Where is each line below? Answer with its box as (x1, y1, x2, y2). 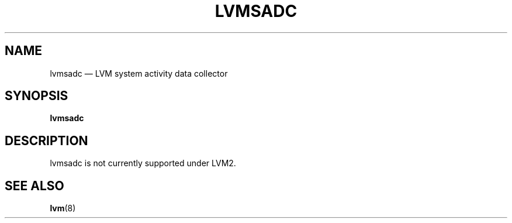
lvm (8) (50, 203, 76, 214)
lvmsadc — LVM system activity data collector (50, 68, 228, 78)
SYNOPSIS (5, 88, 68, 104)
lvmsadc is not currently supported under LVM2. (50, 158, 236, 169)
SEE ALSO (5, 178, 64, 193)
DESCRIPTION (5, 133, 88, 148)
